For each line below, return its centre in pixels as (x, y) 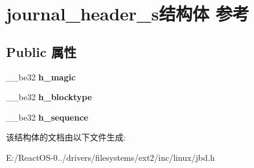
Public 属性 (41, 51)
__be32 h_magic (41, 76)
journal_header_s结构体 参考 (128, 13)
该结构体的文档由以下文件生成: (66, 137)
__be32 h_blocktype (49, 97)
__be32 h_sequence (47, 117)
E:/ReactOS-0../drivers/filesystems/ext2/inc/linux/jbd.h (111, 157)
